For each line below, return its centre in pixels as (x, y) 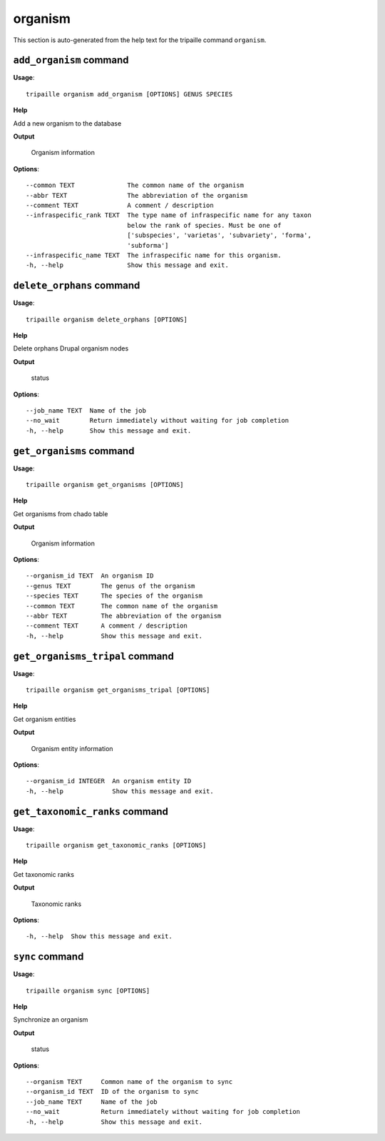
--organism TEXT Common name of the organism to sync (129, 1082)
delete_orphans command (77, 286)
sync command (48, 957)
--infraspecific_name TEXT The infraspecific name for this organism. (154, 255)
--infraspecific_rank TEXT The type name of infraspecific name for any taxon (169, 215)
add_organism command (71, 60)
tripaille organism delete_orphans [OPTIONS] (107, 319)
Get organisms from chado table (61, 513)
